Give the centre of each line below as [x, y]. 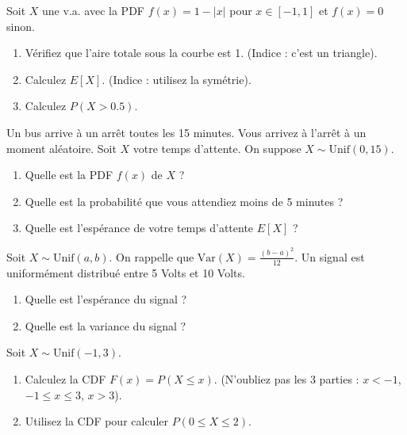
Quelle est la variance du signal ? [106, 325]
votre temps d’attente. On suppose [217, 148]
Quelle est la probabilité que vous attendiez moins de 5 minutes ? [184, 201]
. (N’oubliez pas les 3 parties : [286, 379]
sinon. [21, 26]
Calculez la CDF [65, 379]
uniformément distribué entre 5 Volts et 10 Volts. [126, 272]
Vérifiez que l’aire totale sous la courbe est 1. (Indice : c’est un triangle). [201, 53]
